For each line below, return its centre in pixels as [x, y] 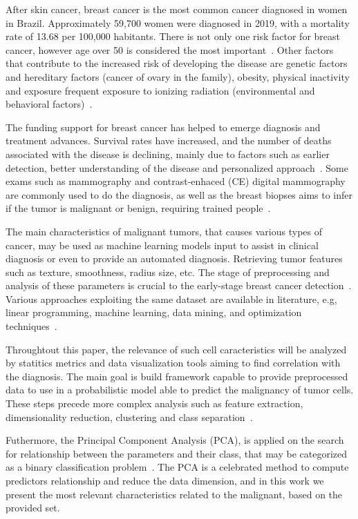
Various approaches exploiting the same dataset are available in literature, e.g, [171, 298]
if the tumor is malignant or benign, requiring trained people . [138, 208]
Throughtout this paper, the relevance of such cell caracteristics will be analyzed [176, 349]
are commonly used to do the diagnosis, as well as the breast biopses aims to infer [179, 194]
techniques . [31, 326]
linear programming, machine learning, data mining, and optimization [154, 312]
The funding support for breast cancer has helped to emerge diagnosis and [163, 127]
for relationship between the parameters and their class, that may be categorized [177, 453]
